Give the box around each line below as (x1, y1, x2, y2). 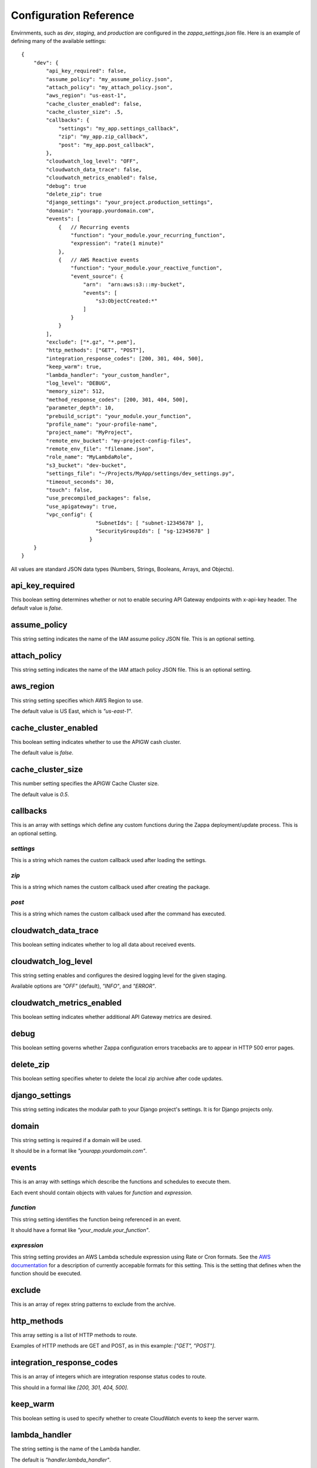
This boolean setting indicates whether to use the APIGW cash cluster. (11, 738, 181, 745)
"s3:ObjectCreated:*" (95, 298, 158, 305)
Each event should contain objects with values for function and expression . (11, 1189, 193, 1196)
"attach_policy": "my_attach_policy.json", (46, 84, 173, 90)
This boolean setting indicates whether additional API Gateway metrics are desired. (11, 1014, 213, 1021)
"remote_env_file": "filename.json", (46, 446, 155, 452)
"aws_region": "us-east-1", (46, 92, 127, 99)
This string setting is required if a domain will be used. (11, 1137, 142, 1143)
